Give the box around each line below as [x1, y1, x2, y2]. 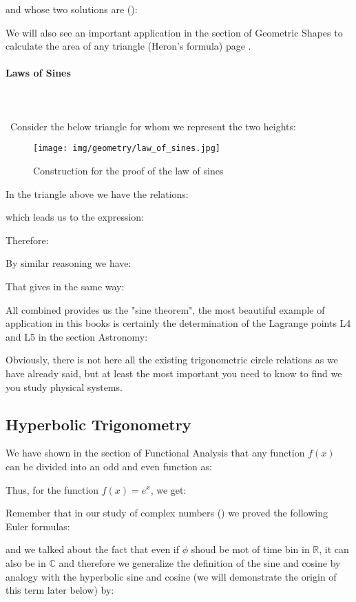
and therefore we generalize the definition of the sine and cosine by [59, 555, 341, 570]
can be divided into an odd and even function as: [6, 459, 212, 473]
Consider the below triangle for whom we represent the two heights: [10, 119, 296, 133]
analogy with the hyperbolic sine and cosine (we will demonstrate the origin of [6, 569, 337, 583]
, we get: [150, 482, 187, 496]
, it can [319, 542, 349, 556]
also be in [6, 555, 46, 570]
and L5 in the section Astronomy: [6, 329, 148, 343]
